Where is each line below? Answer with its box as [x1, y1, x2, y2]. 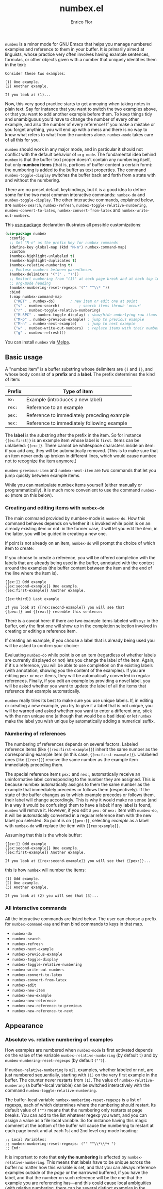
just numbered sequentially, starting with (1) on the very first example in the [5, 1072, 158, 1078]
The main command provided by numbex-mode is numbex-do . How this [5, 515, 146, 521]
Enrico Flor [70, 19, 93, 25]
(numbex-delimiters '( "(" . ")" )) [9, 272, 79, 277]
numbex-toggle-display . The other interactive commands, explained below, [5, 197, 154, 203]
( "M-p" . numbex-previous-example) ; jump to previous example [14, 317, 145, 322]
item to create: [5, 545, 34, 551]
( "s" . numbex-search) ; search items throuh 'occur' [14, 303, 142, 308]
